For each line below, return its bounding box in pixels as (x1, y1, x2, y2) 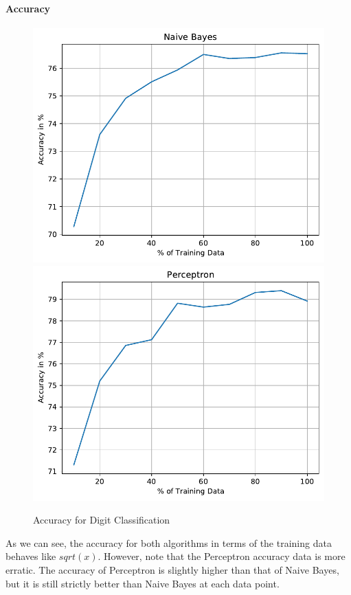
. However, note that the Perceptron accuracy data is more (98, 549, 346, 563)
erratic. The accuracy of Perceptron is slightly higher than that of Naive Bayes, (5, 562, 339, 576)
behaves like (5, 549, 56, 563)
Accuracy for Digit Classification (33, 513, 170, 527)
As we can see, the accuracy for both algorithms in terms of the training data (5, 535, 332, 550)
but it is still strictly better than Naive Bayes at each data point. (5, 576, 280, 590)
